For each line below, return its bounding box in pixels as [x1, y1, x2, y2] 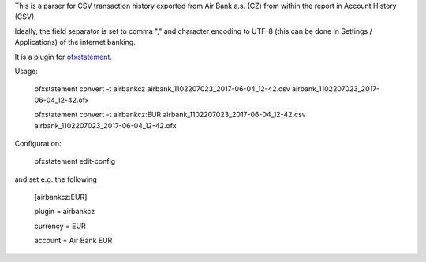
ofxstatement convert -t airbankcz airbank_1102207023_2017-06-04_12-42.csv [34, 84, 291, 94]
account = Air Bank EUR [34, 236, 113, 245]
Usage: [14, 66, 39, 76]
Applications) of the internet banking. [14, 38, 136, 47]
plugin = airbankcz [34, 207, 95, 216]
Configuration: [14, 138, 62, 148]
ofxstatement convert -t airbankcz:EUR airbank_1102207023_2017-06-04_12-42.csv [34, 110, 307, 120]
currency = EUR [34, 221, 86, 231]
